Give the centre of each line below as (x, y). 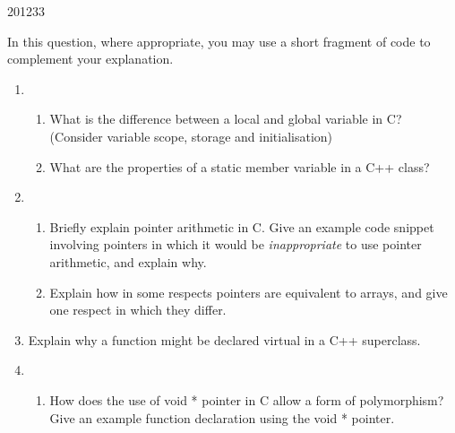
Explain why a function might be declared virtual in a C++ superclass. (224, 339)
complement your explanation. (90, 59)
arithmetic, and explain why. (128, 261)
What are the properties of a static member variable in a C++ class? (240, 166)
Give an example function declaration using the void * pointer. (222, 417)
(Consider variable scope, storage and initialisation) (191, 136)
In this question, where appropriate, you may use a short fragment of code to (219, 41)
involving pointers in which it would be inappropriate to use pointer (236, 244)
